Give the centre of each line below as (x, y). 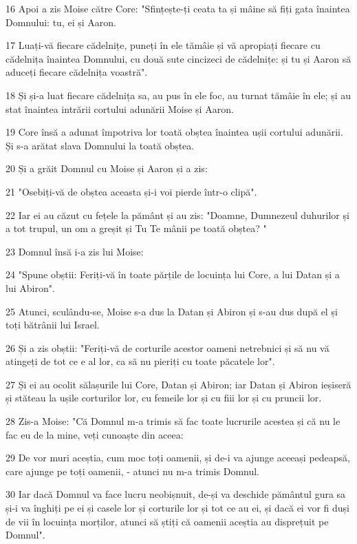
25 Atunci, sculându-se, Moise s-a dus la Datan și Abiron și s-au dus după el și (172, 311)
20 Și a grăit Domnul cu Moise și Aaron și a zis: (107, 168)
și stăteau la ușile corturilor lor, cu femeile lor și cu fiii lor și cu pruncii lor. (164, 398)
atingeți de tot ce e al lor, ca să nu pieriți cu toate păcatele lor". (140, 361)
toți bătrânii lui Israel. (53, 325)
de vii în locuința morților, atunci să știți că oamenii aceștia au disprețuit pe (167, 521)
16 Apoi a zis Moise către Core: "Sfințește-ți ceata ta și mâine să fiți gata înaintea (178, 8)
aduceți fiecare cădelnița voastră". (77, 72)
